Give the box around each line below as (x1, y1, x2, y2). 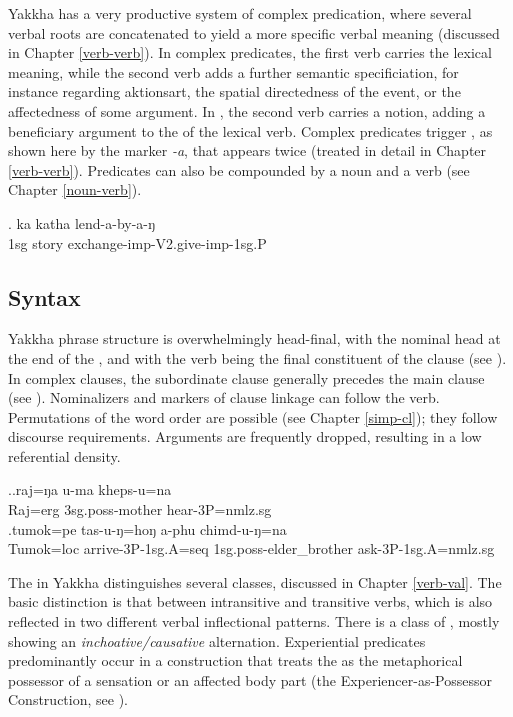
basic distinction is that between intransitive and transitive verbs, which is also (8, 591, 493, 612)
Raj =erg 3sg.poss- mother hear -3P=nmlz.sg (8, 499, 272, 520)
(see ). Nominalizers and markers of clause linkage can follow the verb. (8, 387, 440, 408)
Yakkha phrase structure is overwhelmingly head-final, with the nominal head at (8, 328, 501, 349)
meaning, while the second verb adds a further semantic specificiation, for (8, 61, 459, 82)
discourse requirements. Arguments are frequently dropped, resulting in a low (8, 426, 482, 447)
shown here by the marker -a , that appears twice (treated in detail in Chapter (8, 140, 487, 161)
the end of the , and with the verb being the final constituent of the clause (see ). (8, 347, 507, 368)
